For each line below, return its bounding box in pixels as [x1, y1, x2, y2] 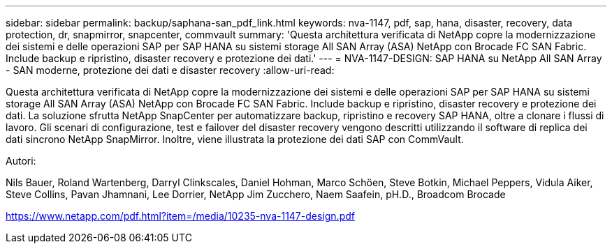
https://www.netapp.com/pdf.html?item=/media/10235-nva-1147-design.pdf [6, 210, 355, 222]
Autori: [6, 155, 36, 167]
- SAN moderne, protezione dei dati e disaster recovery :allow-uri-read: [6, 64, 335, 76]
